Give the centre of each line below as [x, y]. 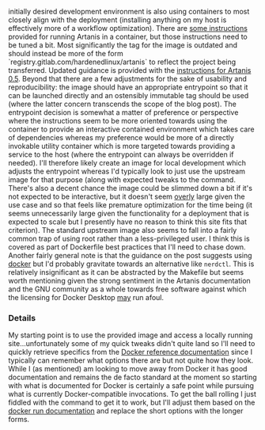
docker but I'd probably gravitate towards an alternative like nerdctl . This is [131, 264]
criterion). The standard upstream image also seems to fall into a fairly [123, 230]
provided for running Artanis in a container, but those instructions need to [128, 36]
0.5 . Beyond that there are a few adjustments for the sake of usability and [128, 79]
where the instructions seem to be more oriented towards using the [118, 121]
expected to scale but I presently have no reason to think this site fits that [128, 222]
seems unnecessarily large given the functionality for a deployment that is [129, 213]
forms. [19, 420]
